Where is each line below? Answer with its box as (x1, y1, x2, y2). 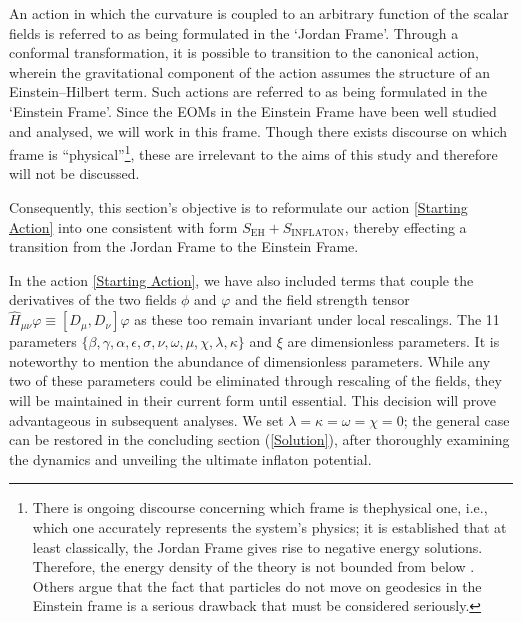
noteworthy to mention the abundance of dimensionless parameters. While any (9, 350, 491, 371)
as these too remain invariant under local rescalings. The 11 (134, 309, 500, 330)
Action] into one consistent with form (9, 216, 238, 237)
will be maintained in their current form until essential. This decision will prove (9, 389, 497, 410)
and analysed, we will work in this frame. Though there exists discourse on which (9, 120, 507, 141)
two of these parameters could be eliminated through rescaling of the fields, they (9, 370, 502, 391)
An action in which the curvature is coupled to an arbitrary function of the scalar (9, 3, 509, 23)
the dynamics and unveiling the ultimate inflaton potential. (9, 448, 372, 469)
